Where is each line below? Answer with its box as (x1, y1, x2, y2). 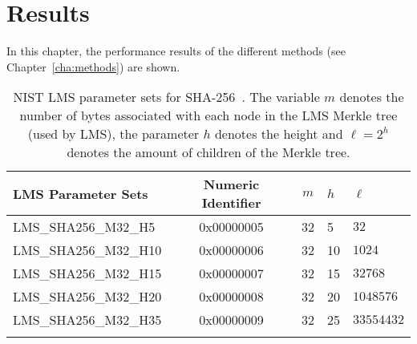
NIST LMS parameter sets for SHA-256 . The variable (13, 87, 320, 107)
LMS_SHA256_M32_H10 (13, 241, 162, 260)
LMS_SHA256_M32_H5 (13, 217, 156, 237)
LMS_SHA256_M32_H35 (13, 310, 162, 330)
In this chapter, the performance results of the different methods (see (6, 42, 346, 59)
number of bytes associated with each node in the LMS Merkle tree (19, 106, 398, 125)
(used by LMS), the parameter (27, 124, 200, 144)
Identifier (201, 193, 261, 212)
